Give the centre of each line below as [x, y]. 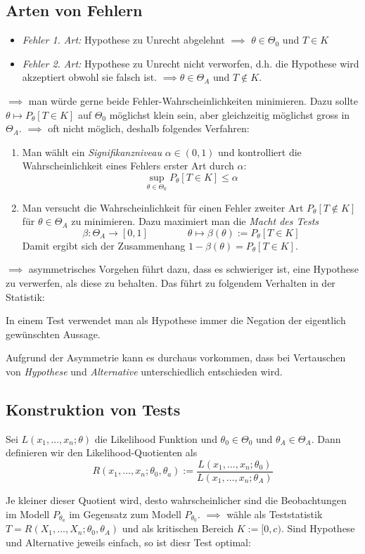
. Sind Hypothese [318, 528]
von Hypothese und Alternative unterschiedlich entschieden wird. [144, 371]
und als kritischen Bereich [178, 528]
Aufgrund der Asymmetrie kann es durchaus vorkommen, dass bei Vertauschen [176, 357]
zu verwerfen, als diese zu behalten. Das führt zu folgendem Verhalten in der [171, 282]
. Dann [326, 438]
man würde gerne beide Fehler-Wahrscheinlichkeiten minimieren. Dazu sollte [193, 100]
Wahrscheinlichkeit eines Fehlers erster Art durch [128, 166]
